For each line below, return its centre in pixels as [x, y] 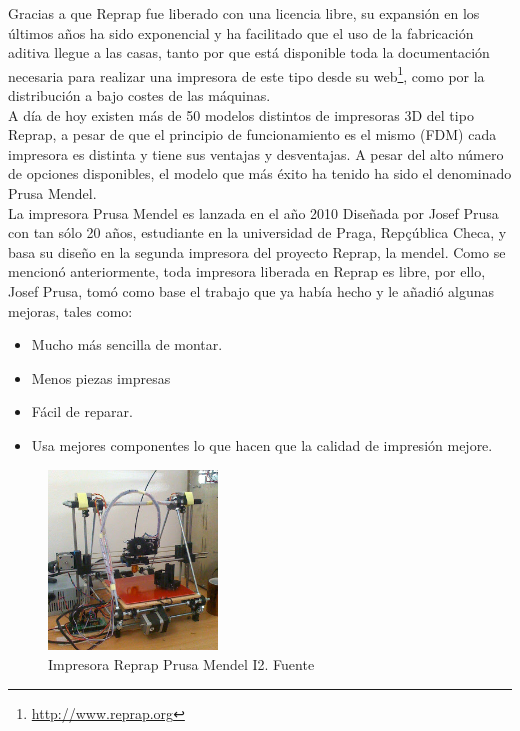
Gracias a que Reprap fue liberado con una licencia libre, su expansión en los [244, 13]
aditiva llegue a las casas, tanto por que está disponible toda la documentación [249, 52]
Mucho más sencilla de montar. [127, 344]
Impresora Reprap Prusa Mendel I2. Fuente [181, 664]
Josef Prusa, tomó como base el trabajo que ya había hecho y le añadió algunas [251, 290]
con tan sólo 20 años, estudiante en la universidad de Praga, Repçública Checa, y [257, 232]
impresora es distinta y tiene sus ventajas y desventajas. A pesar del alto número [256, 153]
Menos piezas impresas [101, 377]
